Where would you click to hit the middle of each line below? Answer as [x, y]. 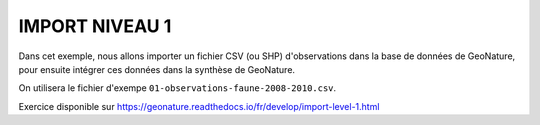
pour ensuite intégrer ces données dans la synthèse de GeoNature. [156, 69]
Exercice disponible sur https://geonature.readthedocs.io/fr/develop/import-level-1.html [199, 106]
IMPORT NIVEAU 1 [95, 26]
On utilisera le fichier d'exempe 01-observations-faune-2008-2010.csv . [177, 88]
